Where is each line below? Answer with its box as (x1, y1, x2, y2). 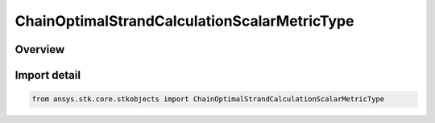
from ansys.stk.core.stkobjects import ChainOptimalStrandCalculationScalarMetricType (31, 95, 385, 104)
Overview (14, 43, 65, 56)
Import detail (14, 68, 81, 82)
